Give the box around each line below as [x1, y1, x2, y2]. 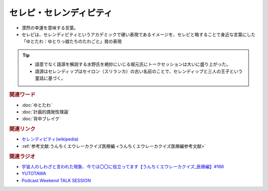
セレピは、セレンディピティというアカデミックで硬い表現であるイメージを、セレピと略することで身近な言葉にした [21, 31, 256, 37]
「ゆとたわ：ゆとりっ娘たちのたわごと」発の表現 [21, 39, 122, 45]
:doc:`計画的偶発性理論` [21, 109, 70, 115]
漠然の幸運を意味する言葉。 [21, 25, 78, 31]
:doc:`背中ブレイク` [21, 116, 61, 122]
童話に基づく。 [35, 75, 66, 81]
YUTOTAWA [21, 171, 47, 177]
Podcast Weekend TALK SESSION [21, 177, 91, 183]
